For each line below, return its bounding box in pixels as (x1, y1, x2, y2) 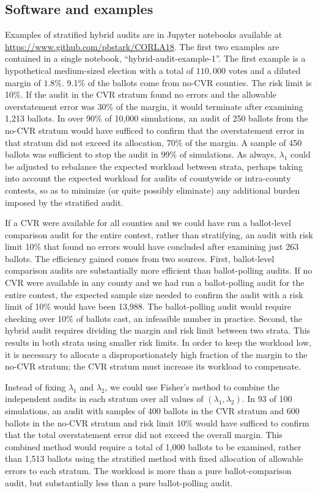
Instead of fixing (5, 380, 66, 393)
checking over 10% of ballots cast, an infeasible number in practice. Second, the (5, 312, 303, 324)
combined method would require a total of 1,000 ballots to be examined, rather (5, 440, 301, 453)
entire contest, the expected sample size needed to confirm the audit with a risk (5, 288, 303, 301)
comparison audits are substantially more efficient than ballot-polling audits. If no (5, 264, 312, 277)
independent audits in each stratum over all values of (5, 392, 204, 405)
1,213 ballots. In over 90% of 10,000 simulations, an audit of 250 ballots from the (5, 112, 308, 125)
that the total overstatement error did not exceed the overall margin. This (5, 428, 283, 441)
